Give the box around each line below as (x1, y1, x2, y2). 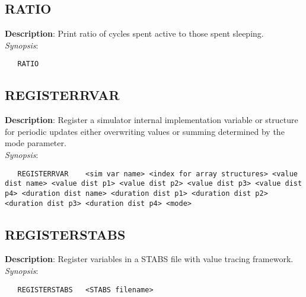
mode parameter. (5, 137, 66, 149)
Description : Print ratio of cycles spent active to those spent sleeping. (5, 27, 264, 40)
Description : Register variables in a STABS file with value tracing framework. (5, 253, 294, 265)
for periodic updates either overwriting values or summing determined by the (5, 125, 285, 137)
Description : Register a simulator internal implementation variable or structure (5, 114, 298, 126)
